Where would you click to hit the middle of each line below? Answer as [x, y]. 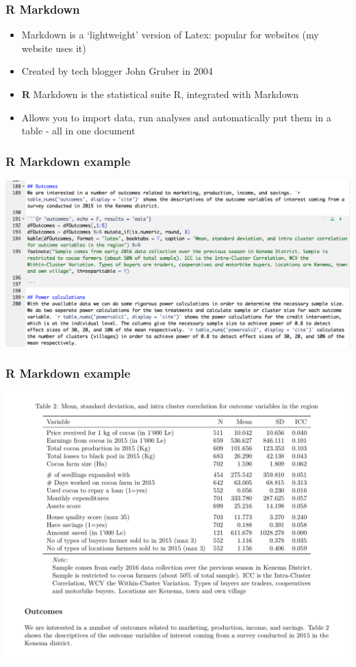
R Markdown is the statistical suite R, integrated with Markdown [160, 94]
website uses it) [54, 48]
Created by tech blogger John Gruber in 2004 [117, 71]
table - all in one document [78, 131]
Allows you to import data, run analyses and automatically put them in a [176, 117]
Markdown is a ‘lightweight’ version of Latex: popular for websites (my [170, 35]
